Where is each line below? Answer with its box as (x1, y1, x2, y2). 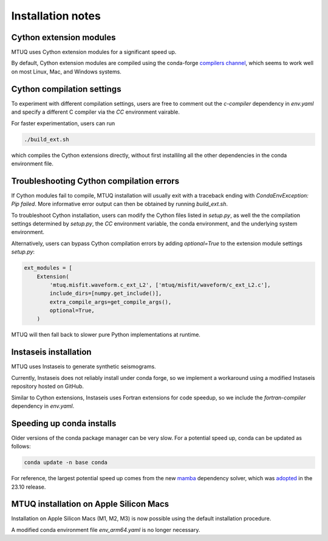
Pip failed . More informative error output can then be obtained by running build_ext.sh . (11, 201, 228, 208)
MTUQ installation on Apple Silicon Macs (11, 499, 169, 509)
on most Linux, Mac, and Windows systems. (11, 67, 121, 75)
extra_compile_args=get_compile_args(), (49, 298, 172, 305)
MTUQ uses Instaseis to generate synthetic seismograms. (11, 363, 156, 370)
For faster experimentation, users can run (11, 119, 115, 127)
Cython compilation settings (11, 84, 121, 94)
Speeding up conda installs (11, 418, 117, 429)
